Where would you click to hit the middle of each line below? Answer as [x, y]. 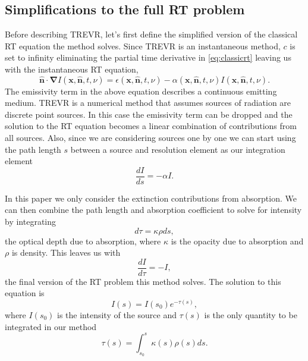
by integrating [31, 221]
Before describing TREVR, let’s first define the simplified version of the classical [151, 34]
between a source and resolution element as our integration [178, 149]
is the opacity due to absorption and [237, 241]
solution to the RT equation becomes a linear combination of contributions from [151, 126]
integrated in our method [51, 326]
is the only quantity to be [251, 315]
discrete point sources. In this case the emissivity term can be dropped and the [149, 114]
